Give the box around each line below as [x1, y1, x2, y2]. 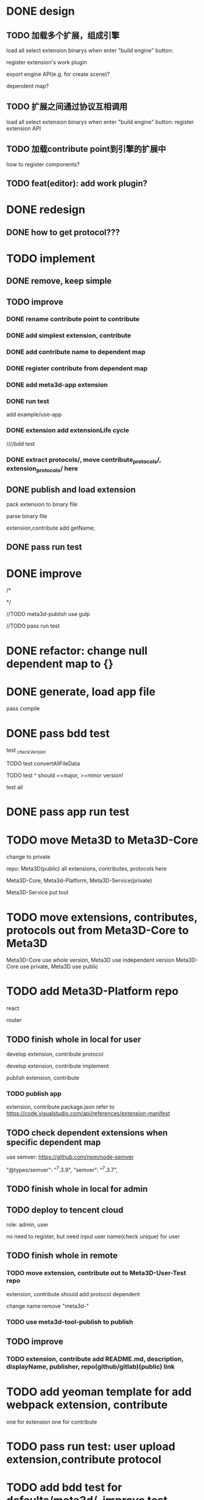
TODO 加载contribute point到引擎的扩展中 [6, 144, 166, 154]
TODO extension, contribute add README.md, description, [6, 1354, 184, 1363]
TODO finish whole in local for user [6, 1034, 141, 1044]
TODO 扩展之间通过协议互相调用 [6, 102, 128, 112]
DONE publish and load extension [6, 485, 136, 495]
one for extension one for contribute [6, 1418, 97, 1425]
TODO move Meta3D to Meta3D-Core [6, 833, 199, 847]
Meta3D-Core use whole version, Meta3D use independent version [6, 956, 175, 964]
